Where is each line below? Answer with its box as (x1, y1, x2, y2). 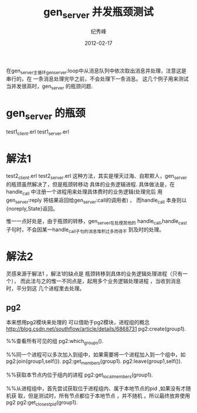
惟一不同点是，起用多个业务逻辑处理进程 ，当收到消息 (50, 278, 181, 285)
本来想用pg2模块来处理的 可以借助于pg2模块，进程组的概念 (6, 319, 150, 326)
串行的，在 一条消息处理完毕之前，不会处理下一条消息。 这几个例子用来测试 (6, 75, 189, 82)
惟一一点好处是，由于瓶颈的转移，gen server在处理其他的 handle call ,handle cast (6, 217, 188, 226)
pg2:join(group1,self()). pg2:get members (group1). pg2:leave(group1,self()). (6, 357, 182, 366)
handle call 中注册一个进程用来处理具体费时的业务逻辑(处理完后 (6, 188, 157, 196)
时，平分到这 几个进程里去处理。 (6, 285, 85, 292)
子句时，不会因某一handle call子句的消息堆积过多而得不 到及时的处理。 (6, 226, 165, 234)
